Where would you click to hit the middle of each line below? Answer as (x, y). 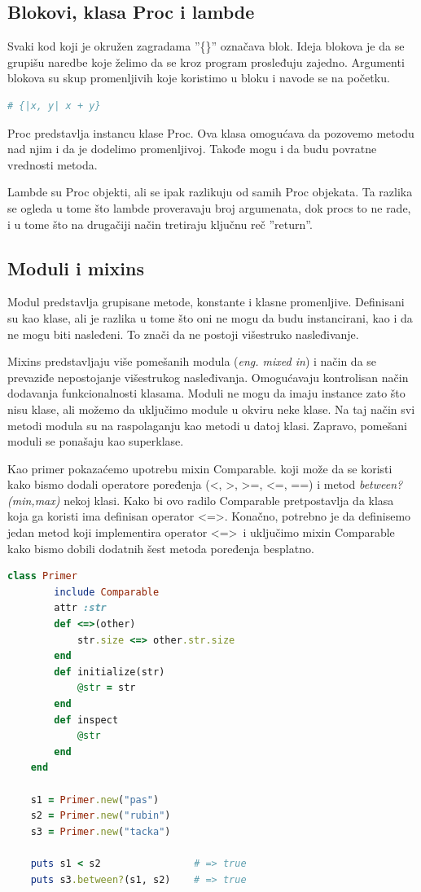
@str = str (106, 688)
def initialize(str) (110, 672)
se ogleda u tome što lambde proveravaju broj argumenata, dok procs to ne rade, (209, 207)
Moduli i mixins (76, 268)
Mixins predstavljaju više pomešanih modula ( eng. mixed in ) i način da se (192, 361)
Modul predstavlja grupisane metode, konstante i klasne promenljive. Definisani (206, 302)
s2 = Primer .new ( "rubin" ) (101, 816)
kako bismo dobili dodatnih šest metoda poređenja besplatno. (161, 548)
